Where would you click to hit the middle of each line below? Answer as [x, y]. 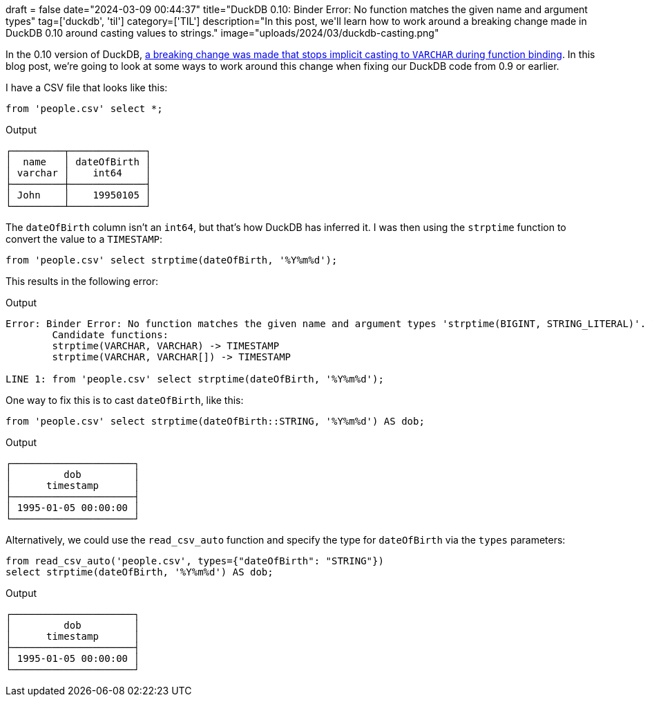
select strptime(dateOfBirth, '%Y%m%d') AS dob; [140, 572]
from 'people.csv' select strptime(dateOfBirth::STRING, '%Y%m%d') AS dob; [215, 421]
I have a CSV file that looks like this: [87, 87]
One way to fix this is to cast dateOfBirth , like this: [125, 400]
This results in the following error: [82, 281]
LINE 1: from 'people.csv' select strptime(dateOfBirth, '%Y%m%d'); [195, 379]
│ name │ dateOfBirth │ [78, 162]
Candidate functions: [111, 335]
